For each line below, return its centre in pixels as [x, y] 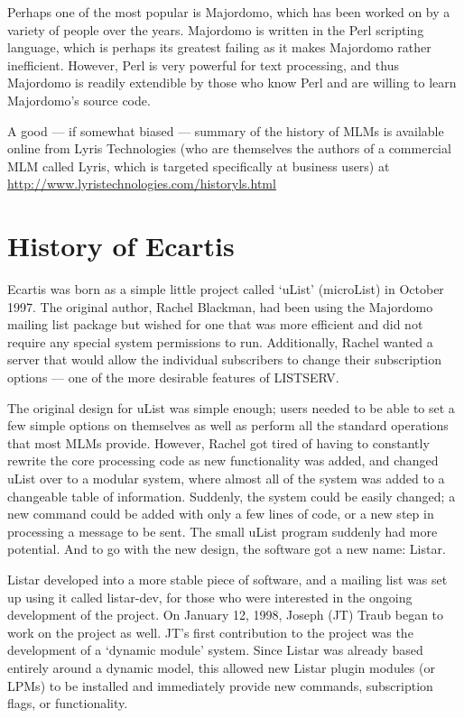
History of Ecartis [121, 246]
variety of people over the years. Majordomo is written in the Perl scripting [216, 29]
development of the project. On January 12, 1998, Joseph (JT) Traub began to [226, 615]
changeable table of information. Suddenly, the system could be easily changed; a [232, 496]
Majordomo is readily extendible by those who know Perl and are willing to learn [232, 83]
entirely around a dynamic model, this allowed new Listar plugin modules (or [221, 667]
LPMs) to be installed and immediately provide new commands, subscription [220, 685]
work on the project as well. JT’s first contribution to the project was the [210, 632]
